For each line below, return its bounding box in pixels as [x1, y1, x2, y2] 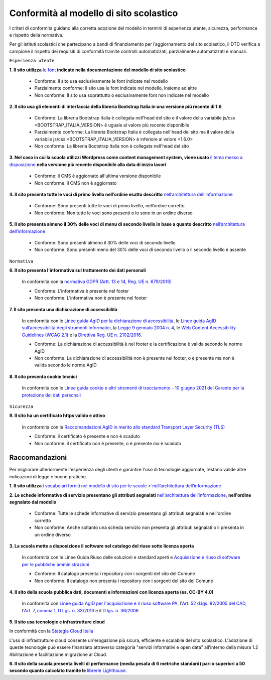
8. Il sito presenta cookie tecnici [9, 373, 77, 379]
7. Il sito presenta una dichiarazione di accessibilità [9, 306, 118, 312]
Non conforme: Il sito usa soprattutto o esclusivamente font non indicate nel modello [34, 92, 209, 98]
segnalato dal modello [9, 499, 57, 505]
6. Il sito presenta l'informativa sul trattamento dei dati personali [9, 267, 146, 274]
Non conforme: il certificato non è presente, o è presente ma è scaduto [34, 440, 182, 446]
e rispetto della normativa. [9, 32, 64, 38]
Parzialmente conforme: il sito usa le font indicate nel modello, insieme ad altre [34, 85, 197, 91]
